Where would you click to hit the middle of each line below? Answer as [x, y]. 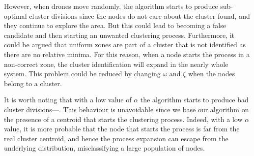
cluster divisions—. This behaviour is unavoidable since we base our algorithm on [127, 109]
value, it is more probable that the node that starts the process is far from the [122, 129]
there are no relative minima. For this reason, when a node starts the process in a [127, 54]
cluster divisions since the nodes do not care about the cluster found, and [140, 16]
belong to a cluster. [33, 83]
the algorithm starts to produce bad [194, 100]
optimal [15, 16]
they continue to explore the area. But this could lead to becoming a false [115, 25]
